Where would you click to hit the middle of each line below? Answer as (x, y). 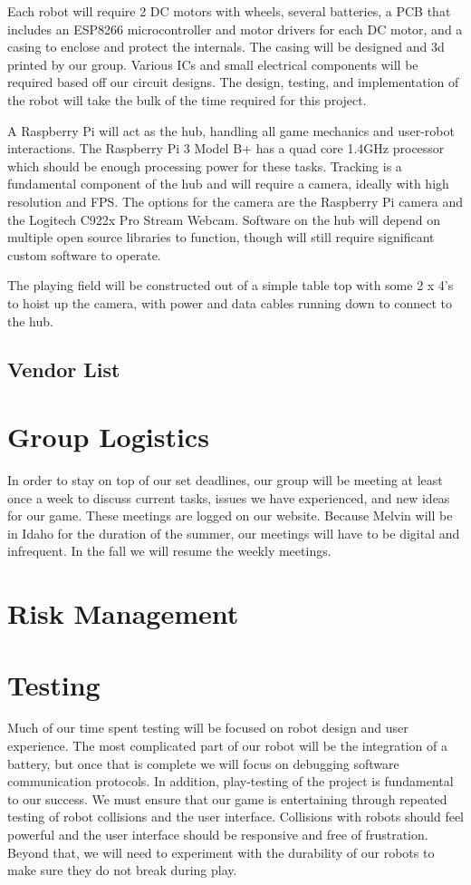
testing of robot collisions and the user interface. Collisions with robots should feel (236, 817)
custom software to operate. (84, 254)
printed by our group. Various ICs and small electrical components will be (213, 64)
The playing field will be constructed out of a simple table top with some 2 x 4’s (231, 285)
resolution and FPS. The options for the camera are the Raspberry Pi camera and (235, 201)
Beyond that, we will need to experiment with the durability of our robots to (221, 852)
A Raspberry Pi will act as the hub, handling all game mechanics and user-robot (231, 130)
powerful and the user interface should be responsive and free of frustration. (218, 835)
